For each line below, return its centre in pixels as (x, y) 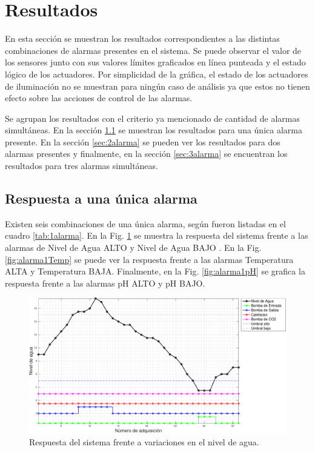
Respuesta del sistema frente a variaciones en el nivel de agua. (144, 441)
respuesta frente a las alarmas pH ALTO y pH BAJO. (105, 283)
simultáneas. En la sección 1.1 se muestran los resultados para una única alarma (154, 130)
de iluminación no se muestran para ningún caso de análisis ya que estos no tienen (157, 86)
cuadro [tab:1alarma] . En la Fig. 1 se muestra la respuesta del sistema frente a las (157, 235)
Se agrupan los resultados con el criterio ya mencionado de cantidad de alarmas (152, 118)
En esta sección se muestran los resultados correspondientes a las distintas (142, 38)
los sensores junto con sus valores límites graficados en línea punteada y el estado (155, 62)
